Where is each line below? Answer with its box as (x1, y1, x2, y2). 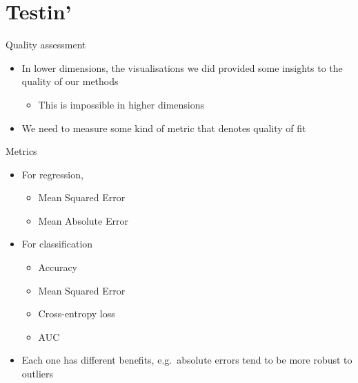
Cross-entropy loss (38, 306, 115, 321)
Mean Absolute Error (38, 213, 128, 227)
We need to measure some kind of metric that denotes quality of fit (21, 120, 306, 135)
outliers (21, 366, 54, 381)
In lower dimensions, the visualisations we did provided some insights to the (21, 60, 343, 75)
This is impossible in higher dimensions (38, 97, 205, 111)
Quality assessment (6, 37, 86, 52)
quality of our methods (21, 74, 119, 88)
